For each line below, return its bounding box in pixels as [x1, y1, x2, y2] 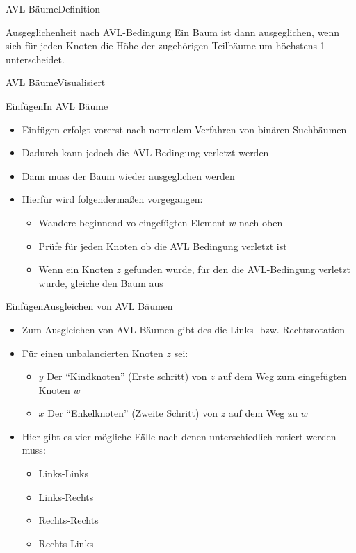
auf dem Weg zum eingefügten [218, 369, 347, 383]
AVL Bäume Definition [6, 1, 100, 15]
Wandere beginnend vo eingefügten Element [38, 215, 226, 229]
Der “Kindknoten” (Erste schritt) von [47, 369, 207, 383]
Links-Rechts [38, 489, 94, 504]
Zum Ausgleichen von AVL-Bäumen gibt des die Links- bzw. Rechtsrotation [22, 322, 346, 336]
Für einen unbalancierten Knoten [22, 345, 163, 360]
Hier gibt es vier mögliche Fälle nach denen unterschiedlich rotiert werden [22, 429, 337, 443]
